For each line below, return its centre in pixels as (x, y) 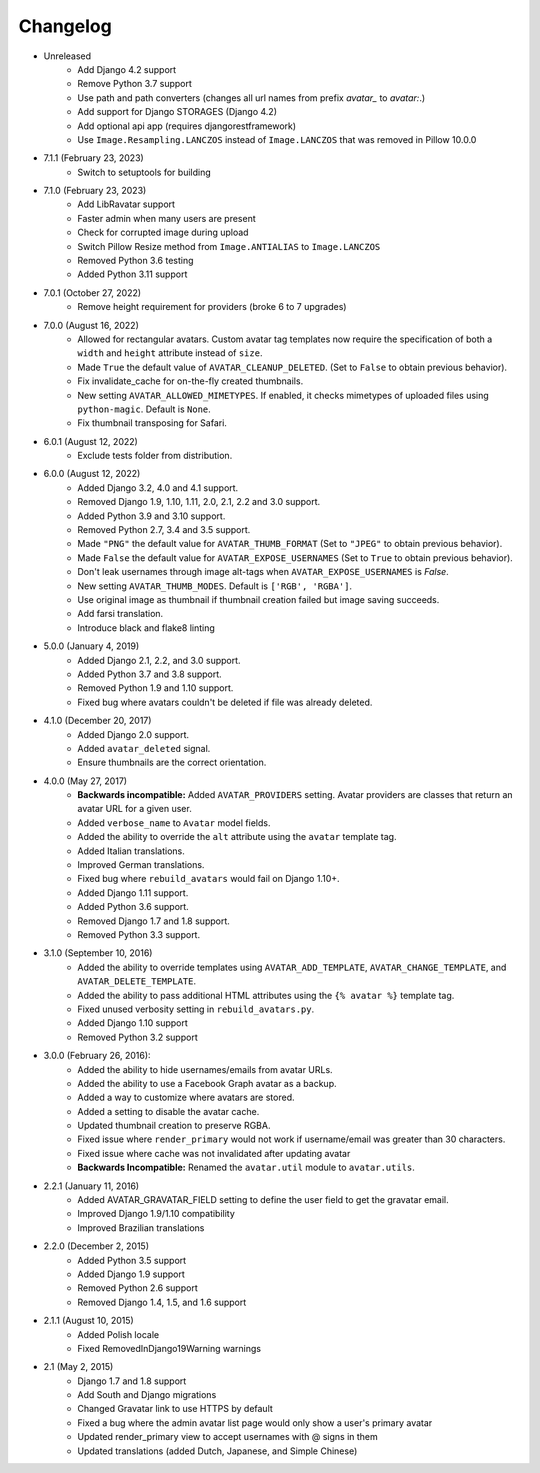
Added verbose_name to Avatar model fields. (174, 822)
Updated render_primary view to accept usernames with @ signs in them (228, 1437)
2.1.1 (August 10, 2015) (88, 1321)
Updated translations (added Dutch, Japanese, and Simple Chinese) (217, 1451)
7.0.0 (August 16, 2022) (91, 325)
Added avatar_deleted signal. (144, 748)
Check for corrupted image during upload (163, 232)
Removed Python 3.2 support (138, 1037)
